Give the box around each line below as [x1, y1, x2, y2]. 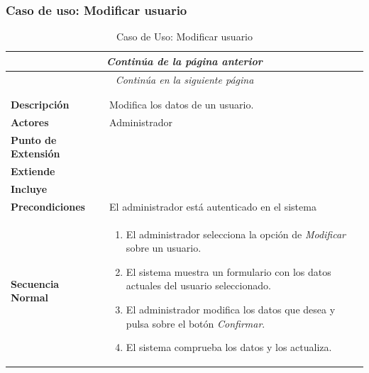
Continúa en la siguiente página [115, 72, 254, 87]
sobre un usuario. [126, 240, 202, 255]
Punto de [11, 132, 57, 147]
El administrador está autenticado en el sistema [109, 199, 316, 213]
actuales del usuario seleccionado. [126, 278, 271, 293]
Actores [11, 114, 49, 129]
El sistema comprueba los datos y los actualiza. [126, 340, 332, 355]
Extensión [11, 146, 60, 161]
